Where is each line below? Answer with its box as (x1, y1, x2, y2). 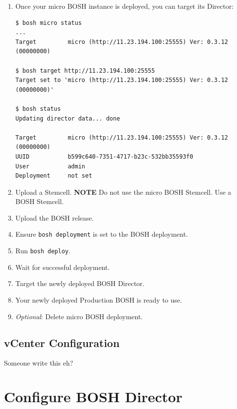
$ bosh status (15, 105, 61, 112)
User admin (15, 163, 85, 170)
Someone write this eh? (4, 358, 73, 368)
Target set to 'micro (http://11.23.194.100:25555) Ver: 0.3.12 (15, 77, 228, 84)
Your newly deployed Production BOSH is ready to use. (15, 294, 182, 305)
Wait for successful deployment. (15, 262, 110, 272)
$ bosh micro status (15, 19, 82, 26)
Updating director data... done (15, 115, 120, 122)
